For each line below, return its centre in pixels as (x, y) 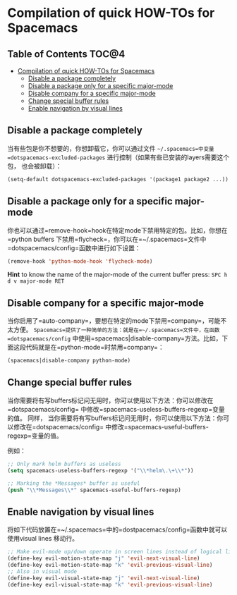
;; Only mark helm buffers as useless (64, 464)
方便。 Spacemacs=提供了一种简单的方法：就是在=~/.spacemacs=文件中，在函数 (116, 330)
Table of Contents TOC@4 (66, 54)
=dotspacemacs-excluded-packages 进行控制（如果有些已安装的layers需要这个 (119, 157)
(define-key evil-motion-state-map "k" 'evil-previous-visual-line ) (110, 565)
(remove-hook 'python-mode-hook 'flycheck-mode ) (80, 261)
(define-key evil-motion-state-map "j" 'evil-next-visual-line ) (104, 558)
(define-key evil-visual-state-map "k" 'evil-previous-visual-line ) (110, 584)
